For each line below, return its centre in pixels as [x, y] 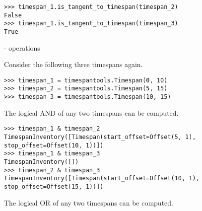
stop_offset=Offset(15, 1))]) [54, 186]
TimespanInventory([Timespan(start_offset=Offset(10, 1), [102, 178]
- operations [22, 47]
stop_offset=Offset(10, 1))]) [54, 145]
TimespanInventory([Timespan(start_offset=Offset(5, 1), [100, 137]
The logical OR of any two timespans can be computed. [89, 202]
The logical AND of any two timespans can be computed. [91, 112]
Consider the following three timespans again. [73, 64]
